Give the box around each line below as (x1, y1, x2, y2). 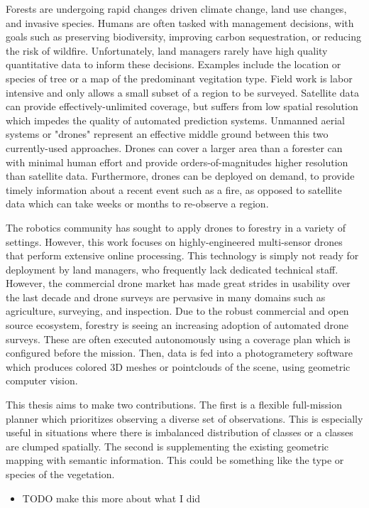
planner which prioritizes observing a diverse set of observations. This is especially (6, 411, 363, 426)
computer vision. (6, 373, 78, 388)
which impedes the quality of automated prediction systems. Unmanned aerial (6, 112, 345, 127)
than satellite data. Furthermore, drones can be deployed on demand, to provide (6, 168, 355, 183)
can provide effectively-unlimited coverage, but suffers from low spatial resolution (6, 99, 358, 114)
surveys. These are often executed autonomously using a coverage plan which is (6, 331, 351, 346)
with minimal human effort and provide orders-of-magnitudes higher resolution (6, 154, 348, 169)
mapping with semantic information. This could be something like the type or (6, 453, 344, 468)
